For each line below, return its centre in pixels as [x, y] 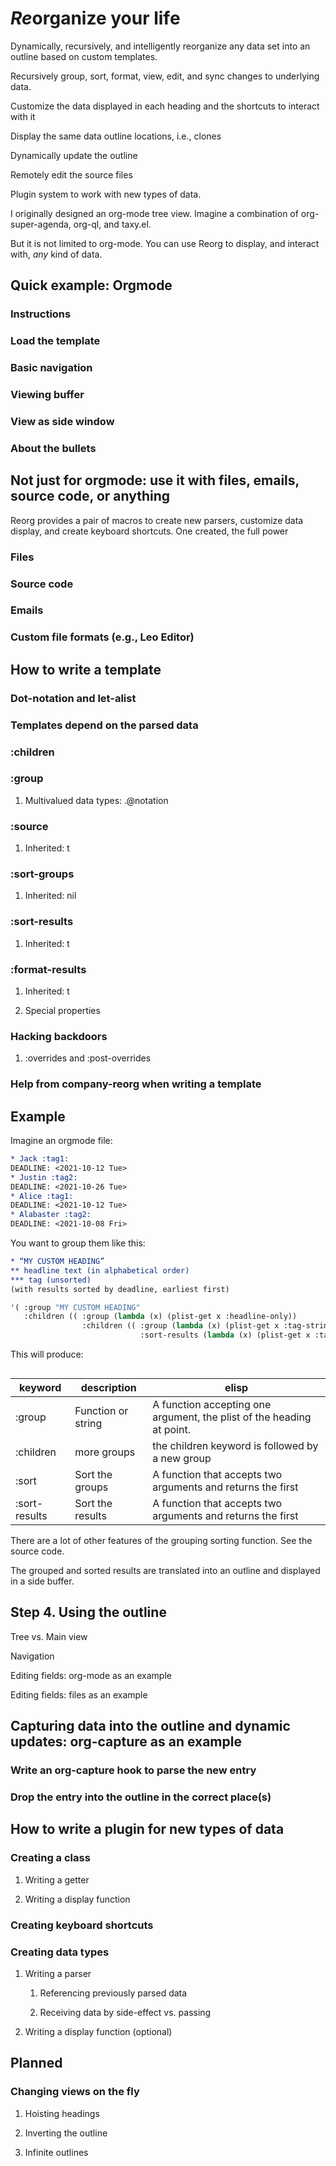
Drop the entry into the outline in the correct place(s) [141, 1797]
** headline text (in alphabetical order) [100, 1270]
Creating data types [60, 1952]
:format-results [48, 969]
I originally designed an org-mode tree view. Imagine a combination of [154, 213]
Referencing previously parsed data [113, 1993]
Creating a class [50, 1858]
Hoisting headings [62, 2113]
